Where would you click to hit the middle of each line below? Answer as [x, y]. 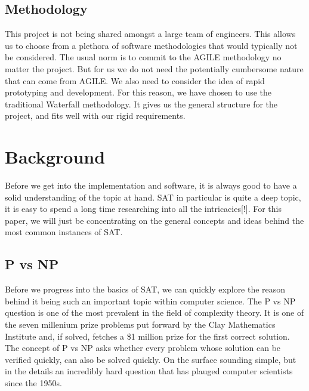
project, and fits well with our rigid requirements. [95, 116]
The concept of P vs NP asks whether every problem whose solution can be [143, 348]
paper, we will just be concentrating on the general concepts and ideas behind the [154, 220]
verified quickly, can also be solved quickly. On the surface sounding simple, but [151, 359]
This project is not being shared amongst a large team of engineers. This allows [150, 34]
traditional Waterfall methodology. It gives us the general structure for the [141, 104]
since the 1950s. [33, 383]
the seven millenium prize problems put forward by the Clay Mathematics [140, 324]
